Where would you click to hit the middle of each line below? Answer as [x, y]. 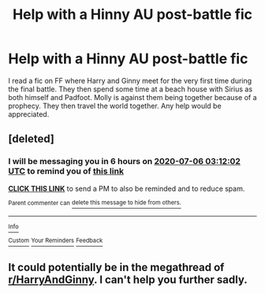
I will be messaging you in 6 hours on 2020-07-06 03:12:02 [124, 162]
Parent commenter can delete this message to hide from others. [95, 203]
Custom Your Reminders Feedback [56, 241]
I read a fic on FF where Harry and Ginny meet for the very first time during [130, 80]
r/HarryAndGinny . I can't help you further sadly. [128, 280]
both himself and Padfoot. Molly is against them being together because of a [133, 97]
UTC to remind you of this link [66, 171]
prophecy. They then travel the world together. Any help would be [115, 106]
